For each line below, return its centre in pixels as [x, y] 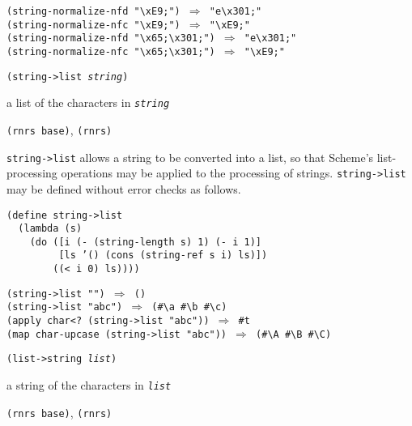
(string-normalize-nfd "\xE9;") [93, 11]
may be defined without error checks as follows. [124, 188]
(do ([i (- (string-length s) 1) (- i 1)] [145, 242]
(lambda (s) [50, 229]
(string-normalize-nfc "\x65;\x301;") [111, 51]
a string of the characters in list [89, 385]
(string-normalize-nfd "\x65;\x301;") [111, 38]
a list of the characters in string [88, 102]
